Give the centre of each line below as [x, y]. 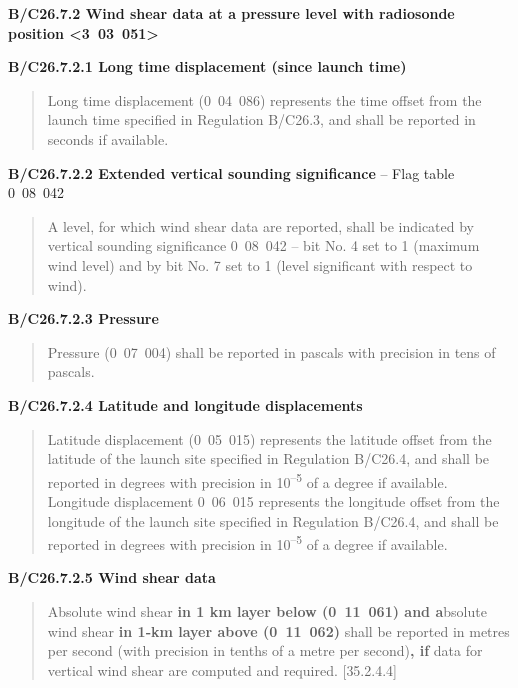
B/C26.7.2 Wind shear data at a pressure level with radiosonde [231, 13]
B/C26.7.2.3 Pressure [83, 318]
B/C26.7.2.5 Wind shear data [112, 577]
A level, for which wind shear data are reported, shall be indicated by [260, 225]
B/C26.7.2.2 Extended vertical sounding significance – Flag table [231, 172]
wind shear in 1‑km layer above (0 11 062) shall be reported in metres [278, 630]
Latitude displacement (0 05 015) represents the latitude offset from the [269, 438]
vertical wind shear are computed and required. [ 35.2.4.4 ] [222, 669]
